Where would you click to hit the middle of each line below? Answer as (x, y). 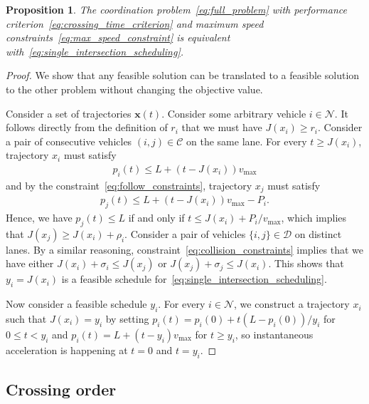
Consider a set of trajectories (69, 113)
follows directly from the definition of (87, 127)
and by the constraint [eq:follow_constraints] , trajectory (129, 185)
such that (26, 319)
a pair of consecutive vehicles (69, 141)
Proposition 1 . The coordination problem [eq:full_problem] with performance (176, 9)
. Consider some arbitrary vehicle (234, 113)
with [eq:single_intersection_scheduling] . (95, 51)
